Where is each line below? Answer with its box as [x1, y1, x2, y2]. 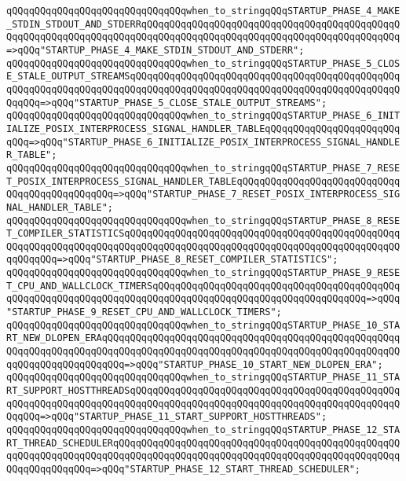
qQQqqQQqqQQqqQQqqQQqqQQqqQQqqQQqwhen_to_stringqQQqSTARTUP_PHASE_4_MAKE [6, 6, 401, 17]
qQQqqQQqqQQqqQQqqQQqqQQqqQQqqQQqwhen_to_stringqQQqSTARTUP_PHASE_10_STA [6, 319, 401, 331]
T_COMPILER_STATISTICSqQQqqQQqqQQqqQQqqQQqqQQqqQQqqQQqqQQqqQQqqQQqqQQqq [6, 228, 401, 240]
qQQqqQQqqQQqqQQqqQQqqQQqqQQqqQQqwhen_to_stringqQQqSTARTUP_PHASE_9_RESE [6, 267, 401, 279]
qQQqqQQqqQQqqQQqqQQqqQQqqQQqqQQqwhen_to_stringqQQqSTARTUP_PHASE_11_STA [6, 372, 401, 384]
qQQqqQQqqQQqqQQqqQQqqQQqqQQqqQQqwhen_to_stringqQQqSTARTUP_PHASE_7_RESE [6, 162, 401, 174]
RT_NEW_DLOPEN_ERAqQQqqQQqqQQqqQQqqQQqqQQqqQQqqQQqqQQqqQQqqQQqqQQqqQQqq [6, 332, 401, 344]
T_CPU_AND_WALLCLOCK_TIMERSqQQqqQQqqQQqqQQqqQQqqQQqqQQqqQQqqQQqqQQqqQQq [6, 280, 401, 292]
